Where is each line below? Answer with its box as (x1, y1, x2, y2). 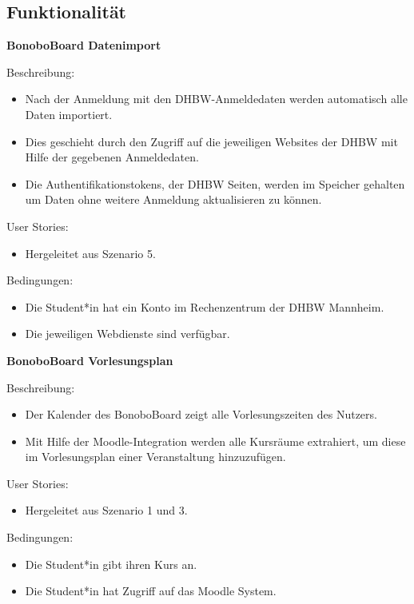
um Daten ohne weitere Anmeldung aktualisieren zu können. (25, 191, 322, 208)
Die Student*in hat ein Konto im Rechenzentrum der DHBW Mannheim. (25, 298, 384, 315)
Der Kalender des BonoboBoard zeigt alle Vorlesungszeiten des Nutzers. (25, 406, 377, 423)
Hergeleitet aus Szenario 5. (25, 244, 156, 261)
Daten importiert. (25, 105, 113, 122)
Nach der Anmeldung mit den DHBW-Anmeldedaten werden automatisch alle (25, 90, 408, 107)
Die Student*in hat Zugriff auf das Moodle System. (25, 582, 277, 599)
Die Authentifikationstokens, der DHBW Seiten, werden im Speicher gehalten (25, 175, 405, 192)
